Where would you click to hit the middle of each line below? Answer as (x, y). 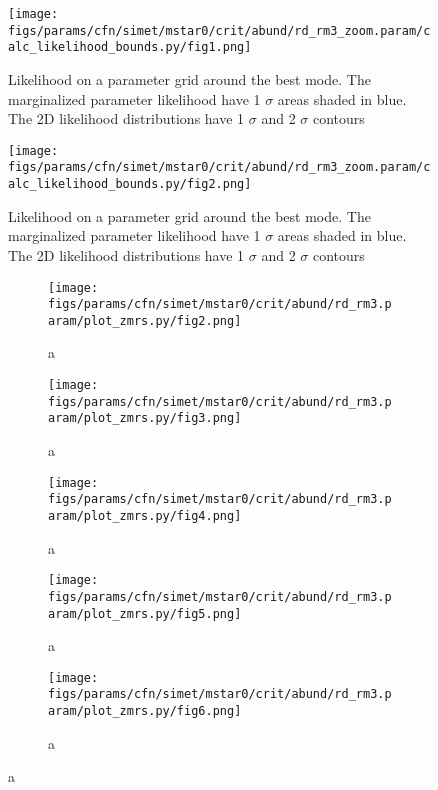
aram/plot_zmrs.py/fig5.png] (145, 613)
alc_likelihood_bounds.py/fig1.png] (130, 47)
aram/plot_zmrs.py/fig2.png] (145, 320)
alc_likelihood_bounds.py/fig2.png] (130, 184)
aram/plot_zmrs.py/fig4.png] (145, 515)
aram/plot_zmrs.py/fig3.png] (145, 418)
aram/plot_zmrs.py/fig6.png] (145, 711)
